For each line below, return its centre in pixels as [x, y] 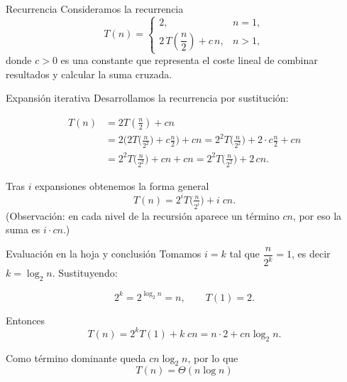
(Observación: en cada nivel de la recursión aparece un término [143, 215]
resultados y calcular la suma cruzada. [89, 74]
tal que [244, 254]
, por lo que [213, 357]
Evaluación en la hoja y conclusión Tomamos [104, 254]
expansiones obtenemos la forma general [122, 185]
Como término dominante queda [76, 357]
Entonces [26, 320]
